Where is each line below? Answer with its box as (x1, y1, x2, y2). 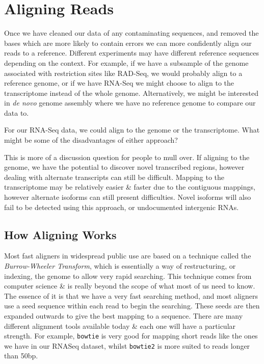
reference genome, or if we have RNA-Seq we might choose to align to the (4, 77, 234, 88)
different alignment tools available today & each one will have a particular (4, 320, 236, 331)
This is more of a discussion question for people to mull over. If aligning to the (4, 151, 250, 162)
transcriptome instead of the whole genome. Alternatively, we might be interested (4, 87, 258, 98)
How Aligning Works (4, 226, 117, 242)
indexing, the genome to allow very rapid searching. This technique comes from (4, 270, 252, 281)
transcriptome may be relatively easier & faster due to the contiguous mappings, (4, 181, 255, 192)
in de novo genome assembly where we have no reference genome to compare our (4, 97, 256, 108)
